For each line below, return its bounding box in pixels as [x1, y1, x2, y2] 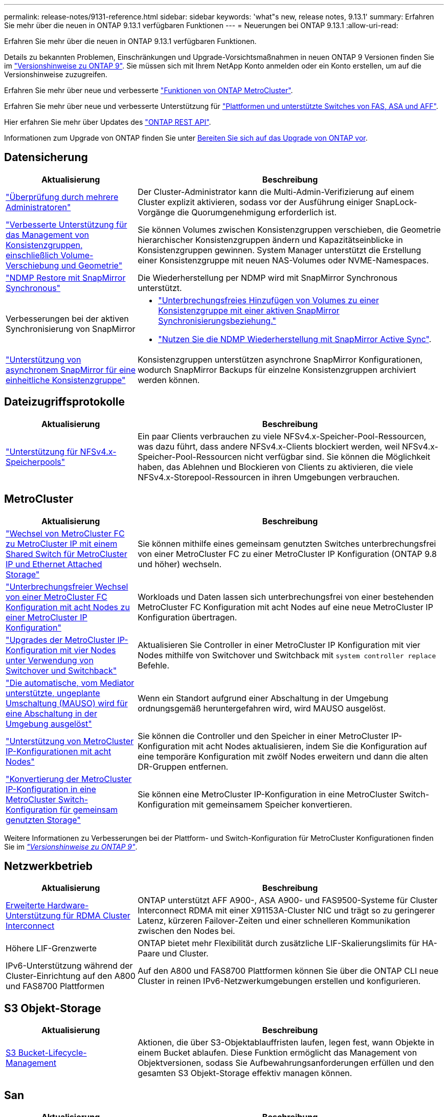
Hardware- [47, 900, 89, 911]
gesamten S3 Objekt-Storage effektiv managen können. [138, 1068, 352, 1079]
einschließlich [6, 250, 58, 260]
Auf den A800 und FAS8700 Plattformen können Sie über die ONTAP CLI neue [138, 966, 439, 976]
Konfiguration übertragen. [138, 612, 237, 622]
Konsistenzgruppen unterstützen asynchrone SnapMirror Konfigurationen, [138, 354, 423, 365]
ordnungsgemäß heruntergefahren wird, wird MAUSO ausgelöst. [138, 703, 386, 713]
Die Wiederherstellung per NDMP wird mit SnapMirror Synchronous [138, 272, 398, 283]
